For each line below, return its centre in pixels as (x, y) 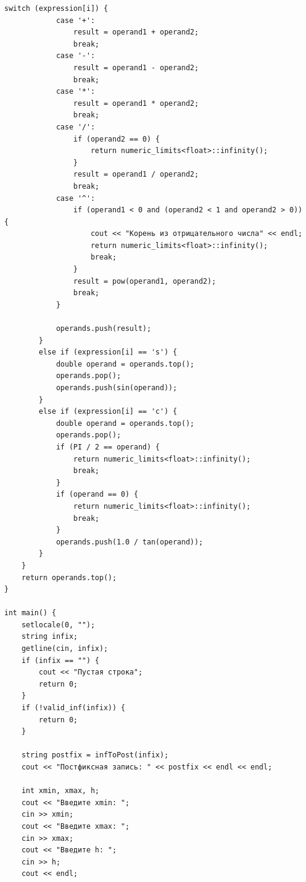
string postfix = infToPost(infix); (95, 755)
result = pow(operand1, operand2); (145, 281)
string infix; (49, 637)
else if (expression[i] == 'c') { (108, 412)
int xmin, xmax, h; (60, 791)
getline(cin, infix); (65, 649)
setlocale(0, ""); (58, 625)
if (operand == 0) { (97, 495)
